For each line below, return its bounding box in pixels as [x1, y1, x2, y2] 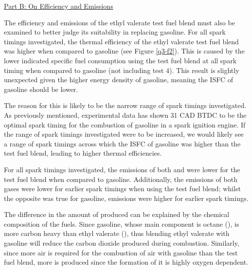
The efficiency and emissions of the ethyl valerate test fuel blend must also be [4, 17, 235, 27]
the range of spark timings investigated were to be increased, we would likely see [4, 129, 244, 139]
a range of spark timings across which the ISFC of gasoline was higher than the [4, 138, 241, 148]
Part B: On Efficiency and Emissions [4, 1, 113, 11]
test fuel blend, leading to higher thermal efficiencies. [4, 148, 162, 158]
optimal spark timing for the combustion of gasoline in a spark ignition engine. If [4, 119, 246, 129]
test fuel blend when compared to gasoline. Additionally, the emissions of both [4, 174, 237, 184]
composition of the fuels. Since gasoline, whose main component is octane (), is [4, 218, 239, 229]
